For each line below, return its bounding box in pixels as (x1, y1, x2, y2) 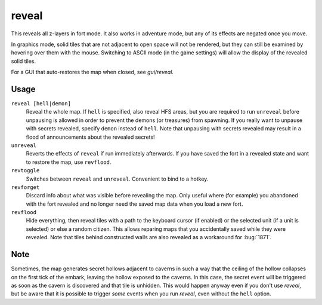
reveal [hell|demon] (11, 100, 72, 107)
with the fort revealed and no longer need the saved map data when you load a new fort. (26, 200, 243, 208)
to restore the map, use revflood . (26, 158, 112, 166)
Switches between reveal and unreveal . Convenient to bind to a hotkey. (26, 175, 209, 182)
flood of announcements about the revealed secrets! (26, 133, 155, 141)
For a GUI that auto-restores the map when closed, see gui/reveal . (11, 69, 174, 76)
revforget (11, 184, 40, 191)
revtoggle (11, 167, 40, 174)
